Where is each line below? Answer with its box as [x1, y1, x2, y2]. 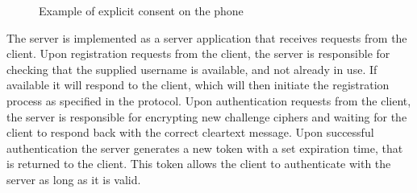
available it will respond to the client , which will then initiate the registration [6, 76, 390, 93]
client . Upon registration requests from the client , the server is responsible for [6, 45, 390, 62]
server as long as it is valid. [6, 170, 141, 187]
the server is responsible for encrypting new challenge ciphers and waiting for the [6, 108, 407, 125]
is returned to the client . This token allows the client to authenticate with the [6, 155, 391, 172]
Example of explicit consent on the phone [39, 2, 244, 18]
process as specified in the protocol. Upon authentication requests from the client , [6, 92, 411, 109]
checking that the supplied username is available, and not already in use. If [6, 60, 377, 77]
